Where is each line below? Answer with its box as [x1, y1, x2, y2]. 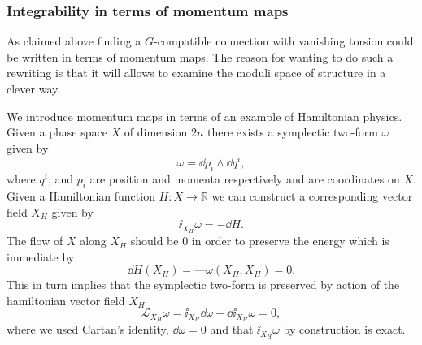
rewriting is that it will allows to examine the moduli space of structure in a [7, 64, 386, 81]
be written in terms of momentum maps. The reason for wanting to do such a [7, 48, 394, 65]
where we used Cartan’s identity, [7, 321, 169, 338]
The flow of [7, 232, 63, 249]
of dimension [124, 123, 188, 140]
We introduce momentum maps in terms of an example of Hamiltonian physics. [7, 107, 402, 124]
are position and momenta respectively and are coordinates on [89, 170, 400, 188]
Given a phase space [7, 123, 107, 140]
